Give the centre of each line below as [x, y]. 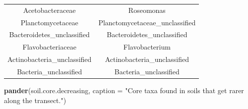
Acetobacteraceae [49, 10]
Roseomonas [147, 10]
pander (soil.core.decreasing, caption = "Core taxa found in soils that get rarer [124, 90]
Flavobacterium [147, 47]
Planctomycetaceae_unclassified [147, 22]
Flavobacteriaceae [49, 47]
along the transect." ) [35, 100]
